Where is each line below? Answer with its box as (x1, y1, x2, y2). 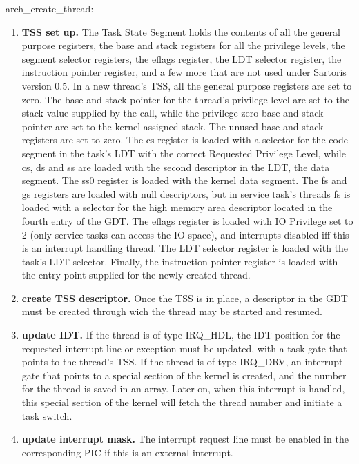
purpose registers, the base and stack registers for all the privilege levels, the (21, 38, 345, 52)
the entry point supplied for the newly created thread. (21, 268, 251, 282)
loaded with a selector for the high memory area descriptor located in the (21, 200, 333, 214)
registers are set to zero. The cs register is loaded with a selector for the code (21, 132, 348, 147)
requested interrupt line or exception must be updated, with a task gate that (21, 341, 347, 355)
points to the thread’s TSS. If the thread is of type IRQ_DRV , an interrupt (21, 354, 343, 369)
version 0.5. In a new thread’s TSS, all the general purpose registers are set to (21, 78, 352, 92)
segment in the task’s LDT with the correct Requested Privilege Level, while (21, 145, 346, 160)
